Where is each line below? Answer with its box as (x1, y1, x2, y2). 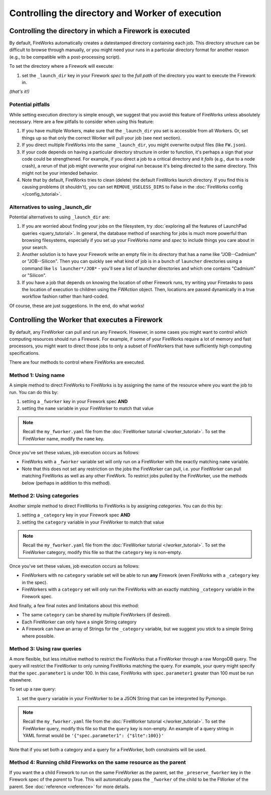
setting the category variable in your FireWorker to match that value (22, 519, 164, 525)
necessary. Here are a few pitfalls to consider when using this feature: (9, 118, 154, 124)
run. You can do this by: (9, 389, 59, 395)
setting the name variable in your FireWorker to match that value (22, 406, 154, 412)
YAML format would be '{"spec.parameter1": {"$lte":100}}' (23, 733, 164, 739)
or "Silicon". (22, 273, 47, 279)
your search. (22, 244, 48, 250)
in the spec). (22, 579, 48, 585)
